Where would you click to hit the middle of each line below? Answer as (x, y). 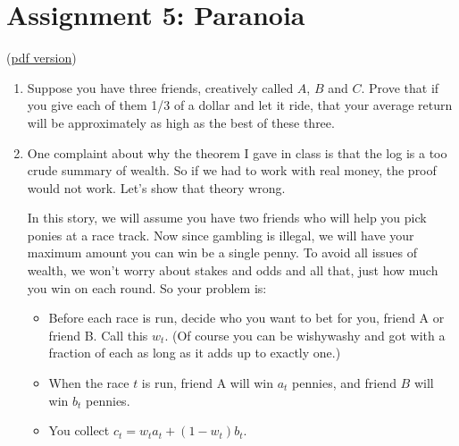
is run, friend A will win (208, 383)
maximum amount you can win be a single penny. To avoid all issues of (222, 252)
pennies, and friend (344, 383)
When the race (89, 383)
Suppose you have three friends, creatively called (160, 87)
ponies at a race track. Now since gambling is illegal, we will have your (221, 235)
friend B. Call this (98, 335)
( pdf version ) (42, 58)
